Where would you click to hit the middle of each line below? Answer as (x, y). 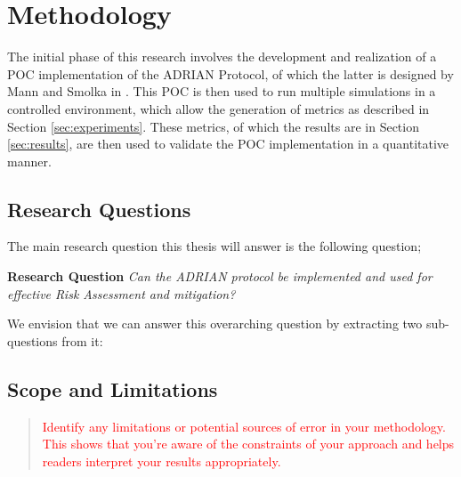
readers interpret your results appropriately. (162, 461)
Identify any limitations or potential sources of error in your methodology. (244, 426)
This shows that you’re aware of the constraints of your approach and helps (248, 444)
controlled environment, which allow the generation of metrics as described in (218, 108)
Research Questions (99, 209)
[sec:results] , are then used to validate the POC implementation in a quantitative (228, 144)
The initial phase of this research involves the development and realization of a (222, 57)
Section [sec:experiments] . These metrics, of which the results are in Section (213, 126)
